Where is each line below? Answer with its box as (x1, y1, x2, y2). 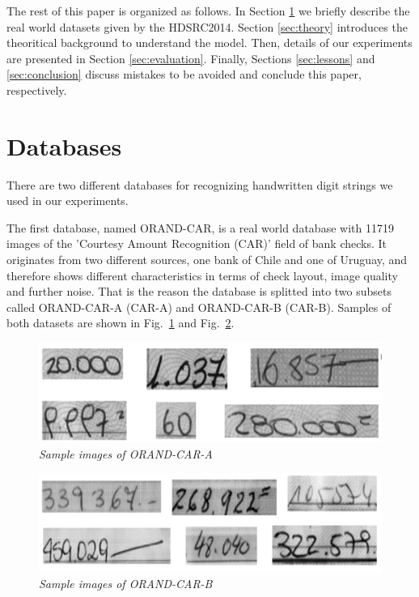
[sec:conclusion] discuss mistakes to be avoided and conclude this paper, (6, 66, 362, 83)
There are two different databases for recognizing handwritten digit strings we (6, 176, 393, 193)
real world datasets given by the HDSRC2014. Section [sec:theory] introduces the (6, 18, 408, 35)
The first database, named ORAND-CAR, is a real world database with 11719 (6, 219, 394, 236)
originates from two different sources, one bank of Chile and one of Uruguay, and (6, 251, 408, 268)
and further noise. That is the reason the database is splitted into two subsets (6, 283, 392, 300)
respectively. (6, 81, 67, 98)
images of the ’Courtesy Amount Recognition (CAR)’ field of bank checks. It (6, 235, 387, 252)
